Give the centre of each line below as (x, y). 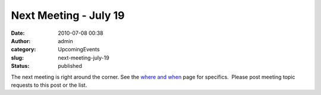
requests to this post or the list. (49, 85)
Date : (18, 33)
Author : (21, 41)
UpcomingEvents (79, 50)
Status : (20, 66)
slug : (17, 58)
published (70, 66)
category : (23, 50)
